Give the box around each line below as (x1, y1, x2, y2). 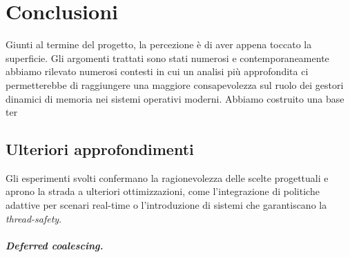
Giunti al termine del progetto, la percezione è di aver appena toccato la (6, 37, 312, 52)
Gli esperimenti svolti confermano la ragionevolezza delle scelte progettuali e (6, 170, 329, 185)
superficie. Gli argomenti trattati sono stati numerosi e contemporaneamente (6, 50, 329, 65)
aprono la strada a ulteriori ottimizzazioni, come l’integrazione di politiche (6, 184, 320, 198)
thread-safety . (6, 211, 62, 225)
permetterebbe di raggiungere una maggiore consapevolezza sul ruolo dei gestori (6, 77, 344, 92)
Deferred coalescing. (6, 238, 104, 252)
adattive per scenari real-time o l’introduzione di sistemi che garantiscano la (6, 198, 327, 212)
